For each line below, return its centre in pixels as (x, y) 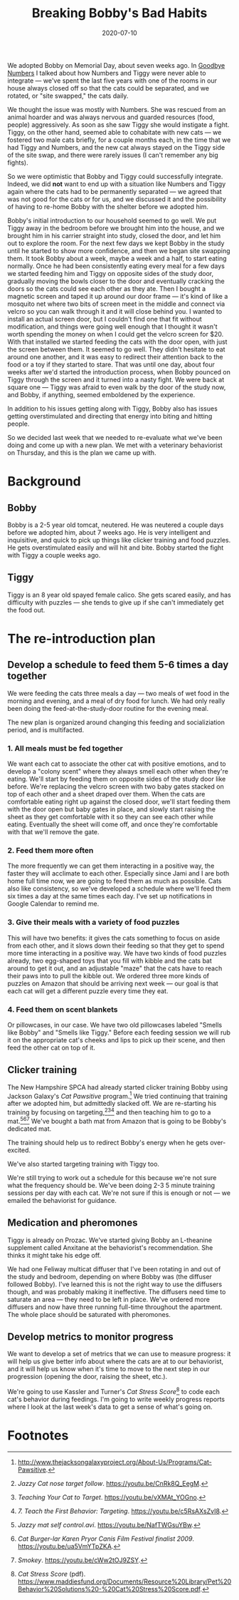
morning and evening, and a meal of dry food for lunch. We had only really (116, 701)
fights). (18, 163)
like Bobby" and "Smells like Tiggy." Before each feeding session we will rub (119, 1032)
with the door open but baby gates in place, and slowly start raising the (111, 809)
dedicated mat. (30, 1129)
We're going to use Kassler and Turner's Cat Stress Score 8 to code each (114, 1391)
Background (44, 482)
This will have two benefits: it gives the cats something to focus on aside (114, 938)
